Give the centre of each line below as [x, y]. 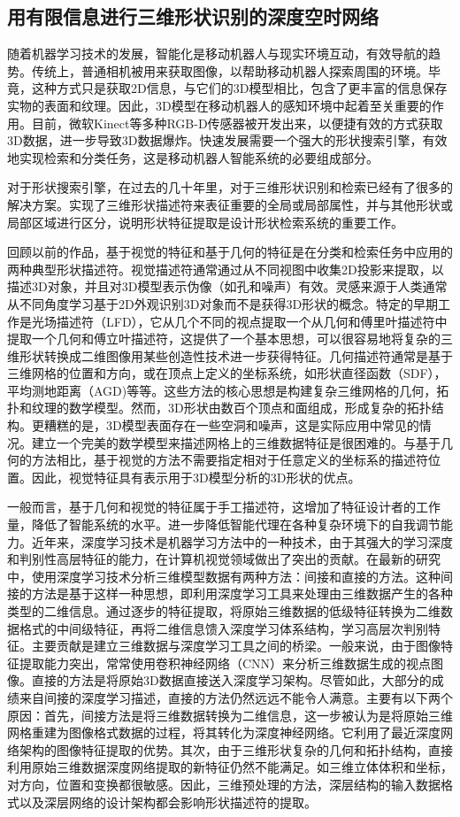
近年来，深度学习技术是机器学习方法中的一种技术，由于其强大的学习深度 [242, 541]
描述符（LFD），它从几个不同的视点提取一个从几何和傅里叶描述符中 [252, 321]
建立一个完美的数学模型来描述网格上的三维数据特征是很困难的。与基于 [236, 442]
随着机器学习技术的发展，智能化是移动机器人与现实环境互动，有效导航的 [218, 54]
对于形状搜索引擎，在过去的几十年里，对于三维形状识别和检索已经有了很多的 [230, 187]
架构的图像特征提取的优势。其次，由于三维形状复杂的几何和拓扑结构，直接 [236, 749]
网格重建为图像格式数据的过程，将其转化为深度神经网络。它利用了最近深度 [224, 732]
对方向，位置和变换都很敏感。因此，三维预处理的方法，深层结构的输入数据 [224, 784]
